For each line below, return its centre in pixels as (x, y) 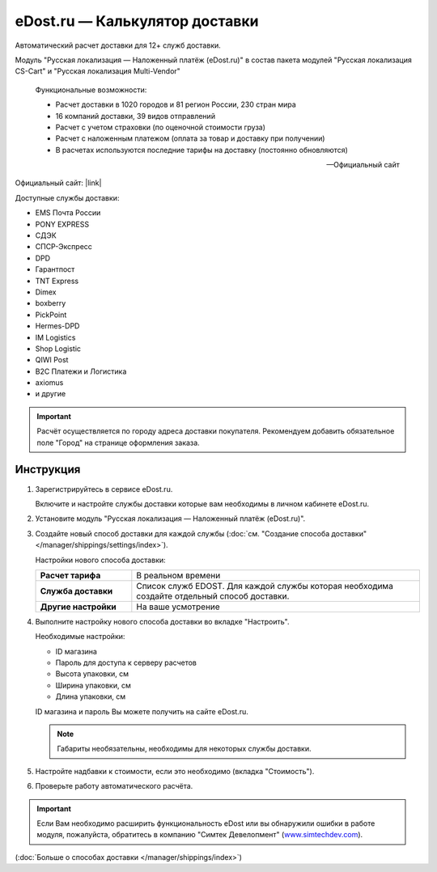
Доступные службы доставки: (67, 197)
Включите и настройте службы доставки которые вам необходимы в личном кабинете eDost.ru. (202, 504)
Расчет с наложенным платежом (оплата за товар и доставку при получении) (190, 138)
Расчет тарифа (70, 575)
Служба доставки (76, 591)
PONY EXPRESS (62, 224)
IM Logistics (55, 337)
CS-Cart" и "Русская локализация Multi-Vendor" (98, 71)
